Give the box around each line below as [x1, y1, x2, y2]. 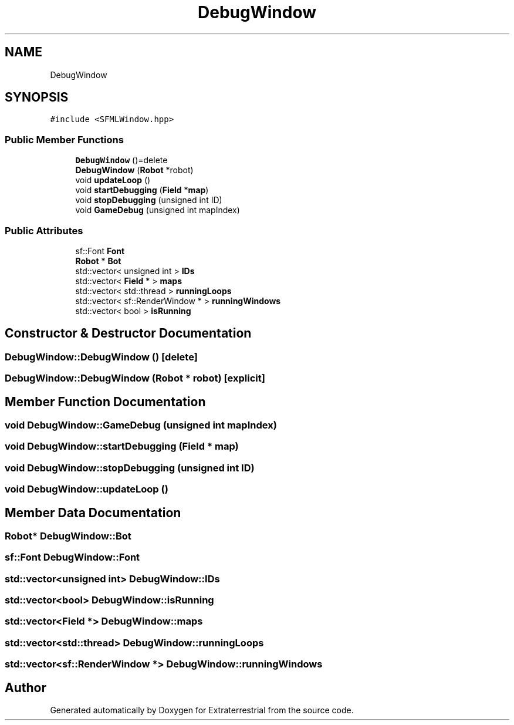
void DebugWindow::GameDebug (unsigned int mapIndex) [5, 419, 277, 431]
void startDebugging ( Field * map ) [75, 185, 209, 195]
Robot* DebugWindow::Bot [5, 530, 131, 542]
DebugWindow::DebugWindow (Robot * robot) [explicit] [5, 372, 265, 385]
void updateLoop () [75, 175, 151, 186]
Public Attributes [5, 224, 83, 237]
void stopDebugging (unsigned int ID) [75, 195, 222, 205]
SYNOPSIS [5, 90, 69, 105]
